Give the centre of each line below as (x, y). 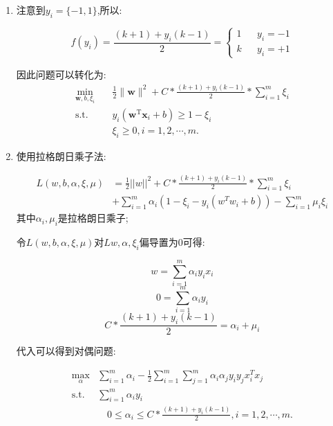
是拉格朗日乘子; (93, 218)
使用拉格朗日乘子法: (61, 156)
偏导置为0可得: (172, 242)
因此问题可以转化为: (61, 74)
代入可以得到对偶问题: (66, 351)
